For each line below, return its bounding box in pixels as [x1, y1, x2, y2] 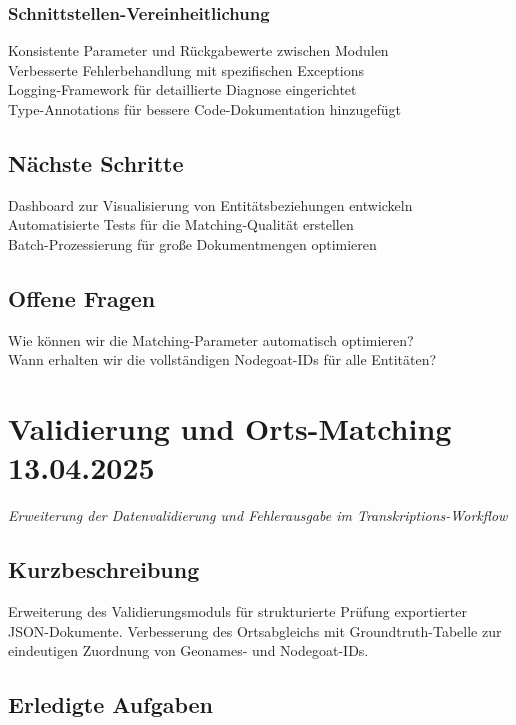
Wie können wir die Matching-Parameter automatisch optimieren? [8, 329, 414, 350]
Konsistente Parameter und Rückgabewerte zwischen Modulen [8, 40, 389, 61]
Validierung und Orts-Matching [8, 408, 452, 449]
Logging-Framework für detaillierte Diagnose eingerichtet [8, 79, 357, 100]
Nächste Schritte [8, 147, 184, 178]
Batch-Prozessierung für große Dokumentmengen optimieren [8, 233, 377, 254]
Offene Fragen [8, 282, 156, 313]
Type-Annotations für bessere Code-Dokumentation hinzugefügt [8, 99, 401, 119]
